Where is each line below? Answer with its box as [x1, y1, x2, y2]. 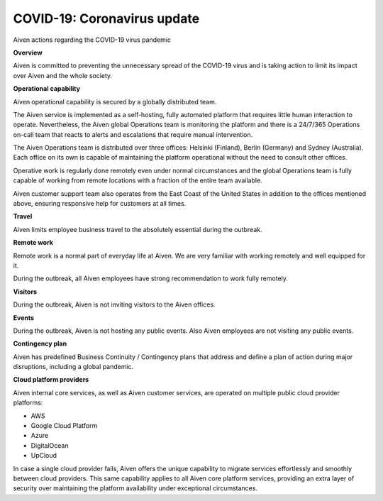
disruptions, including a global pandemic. [13, 363, 134, 371]
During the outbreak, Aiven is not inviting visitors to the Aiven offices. [13, 300, 216, 309]
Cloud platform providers [13, 375, 89, 384]
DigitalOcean [30, 441, 69, 450]
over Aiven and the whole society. [13, 71, 113, 79]
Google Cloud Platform [30, 422, 98, 430]
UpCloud [30, 451, 57, 460]
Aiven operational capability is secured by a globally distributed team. [13, 97, 217, 106]
